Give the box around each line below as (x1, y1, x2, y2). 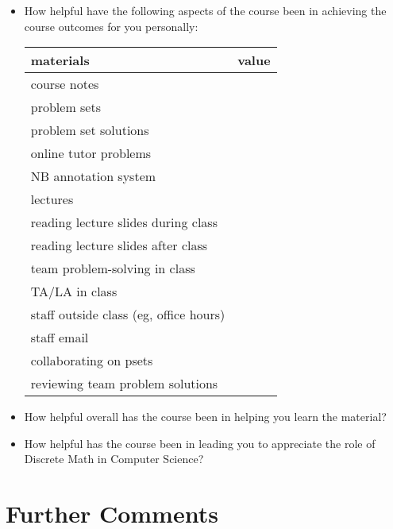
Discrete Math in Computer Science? (24, 450, 204, 467)
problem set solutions (30, 121, 149, 140)
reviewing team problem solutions (30, 374, 218, 393)
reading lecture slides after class (30, 236, 208, 255)
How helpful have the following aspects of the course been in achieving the (24, 2, 387, 18)
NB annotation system (30, 167, 156, 186)
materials (30, 51, 90, 70)
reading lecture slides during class (30, 213, 218, 232)
